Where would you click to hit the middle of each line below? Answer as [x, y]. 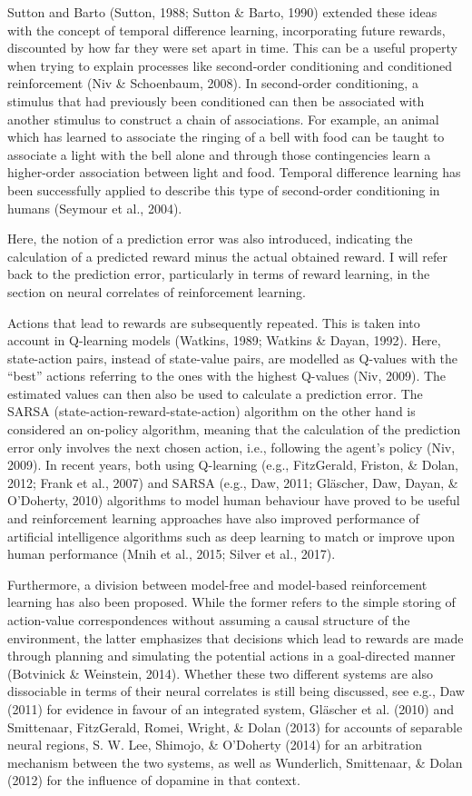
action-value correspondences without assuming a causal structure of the [209, 620]
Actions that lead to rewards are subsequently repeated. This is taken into [214, 322]
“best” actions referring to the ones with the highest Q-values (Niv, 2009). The [227, 376]
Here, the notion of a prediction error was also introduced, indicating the [210, 239]
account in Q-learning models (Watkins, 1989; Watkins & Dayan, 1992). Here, [224, 340]
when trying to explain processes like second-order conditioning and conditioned [230, 65]
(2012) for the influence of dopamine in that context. [154, 780]
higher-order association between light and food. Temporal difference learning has [234, 172]
